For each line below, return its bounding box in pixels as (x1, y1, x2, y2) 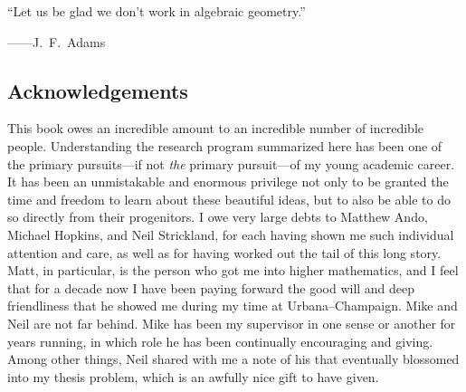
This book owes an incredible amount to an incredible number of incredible (7, 119, 423, 138)
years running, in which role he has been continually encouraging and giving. (7, 331, 433, 350)
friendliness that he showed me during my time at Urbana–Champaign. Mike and (7, 296, 458, 315)
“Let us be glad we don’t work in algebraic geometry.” (7, 2, 306, 20)
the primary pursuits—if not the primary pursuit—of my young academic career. (7, 154, 455, 173)
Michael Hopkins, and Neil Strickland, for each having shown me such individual (7, 225, 454, 244)
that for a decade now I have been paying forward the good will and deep (7, 278, 415, 297)
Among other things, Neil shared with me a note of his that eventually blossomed (7, 349, 460, 368)
